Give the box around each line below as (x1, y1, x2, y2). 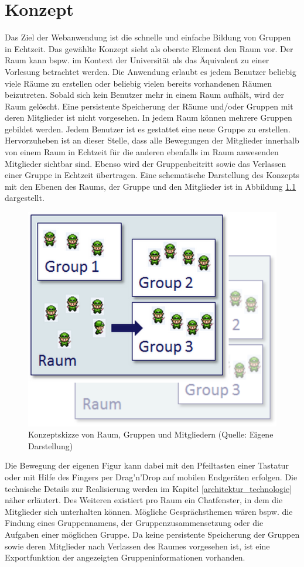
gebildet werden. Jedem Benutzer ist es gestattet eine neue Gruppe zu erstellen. (5, 122, 291, 135)
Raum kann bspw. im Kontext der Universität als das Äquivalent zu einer (5, 54, 269, 66)
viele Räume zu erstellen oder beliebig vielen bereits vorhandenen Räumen (5, 77, 272, 89)
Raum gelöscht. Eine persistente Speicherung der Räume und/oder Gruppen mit (5, 100, 293, 112)
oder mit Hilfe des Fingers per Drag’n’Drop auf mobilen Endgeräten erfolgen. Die (5, 471, 298, 483)
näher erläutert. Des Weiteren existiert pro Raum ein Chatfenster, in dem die (5, 494, 283, 506)
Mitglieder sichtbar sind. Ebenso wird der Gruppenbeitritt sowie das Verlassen (5, 157, 286, 169)
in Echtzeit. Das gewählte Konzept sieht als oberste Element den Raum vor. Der (5, 42, 293, 54)
